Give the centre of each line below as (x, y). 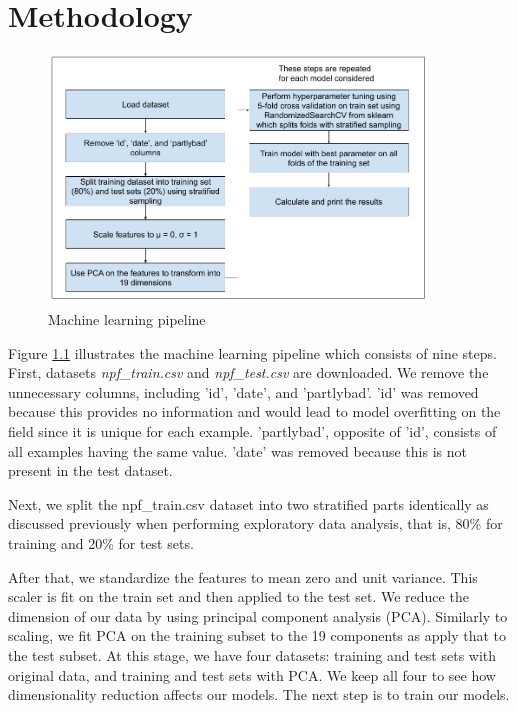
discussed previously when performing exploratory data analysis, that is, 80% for (255, 523)
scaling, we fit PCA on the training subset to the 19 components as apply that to (257, 635)
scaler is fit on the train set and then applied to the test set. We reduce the (238, 596)
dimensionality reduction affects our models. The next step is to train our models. (259, 694)
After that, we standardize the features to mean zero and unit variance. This (243, 576)
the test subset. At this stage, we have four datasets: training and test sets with (252, 654)
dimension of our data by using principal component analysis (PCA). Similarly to (258, 615)
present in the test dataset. (90, 470)
